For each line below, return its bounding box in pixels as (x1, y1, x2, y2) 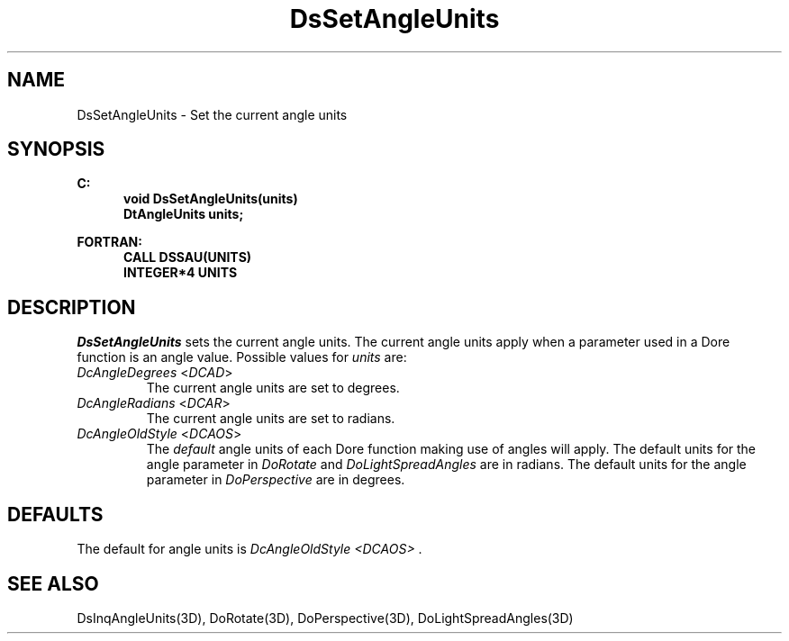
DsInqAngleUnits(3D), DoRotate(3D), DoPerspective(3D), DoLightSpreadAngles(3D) (77, 609, 574, 626)
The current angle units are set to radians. (146, 411, 395, 427)
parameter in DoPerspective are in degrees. (146, 472, 405, 488)
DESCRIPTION (7, 295, 136, 319)
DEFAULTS (7, 502, 104, 526)
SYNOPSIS (7, 138, 105, 161)
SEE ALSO (7, 572, 99, 595)
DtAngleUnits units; (123, 206, 244, 222)
